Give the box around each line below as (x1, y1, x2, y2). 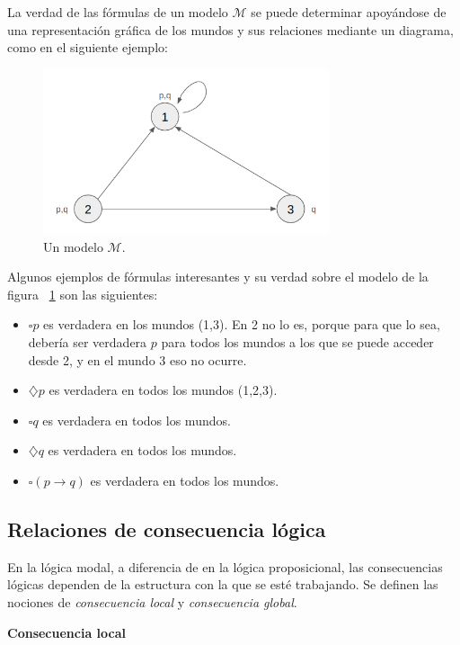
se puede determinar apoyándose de (251, 3, 447, 21)
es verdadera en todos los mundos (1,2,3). (49, 381, 278, 399)
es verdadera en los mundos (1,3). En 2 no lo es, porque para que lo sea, (43, 315, 440, 334)
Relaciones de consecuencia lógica (7, 515, 326, 543)
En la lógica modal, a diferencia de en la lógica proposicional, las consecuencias (7, 557, 443, 576)
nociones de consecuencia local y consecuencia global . (7, 593, 297, 612)
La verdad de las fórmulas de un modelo (7, 3, 228, 21)
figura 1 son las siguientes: (7, 284, 158, 303)
